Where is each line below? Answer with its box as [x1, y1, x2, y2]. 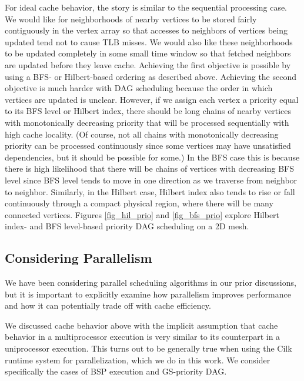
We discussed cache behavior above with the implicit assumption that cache [5, 319, 278, 331]
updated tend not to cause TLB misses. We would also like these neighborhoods [5, 35, 293, 48]
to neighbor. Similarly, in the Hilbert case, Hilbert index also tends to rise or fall [5, 185, 295, 198]
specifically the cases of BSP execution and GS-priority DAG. [5, 365, 227, 377]
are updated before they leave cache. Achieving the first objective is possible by [5, 58, 291, 71]
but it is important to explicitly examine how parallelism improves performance [5, 288, 291, 300]
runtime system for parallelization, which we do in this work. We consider [5, 353, 270, 366]
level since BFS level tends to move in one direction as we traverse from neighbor [5, 173, 298, 186]
